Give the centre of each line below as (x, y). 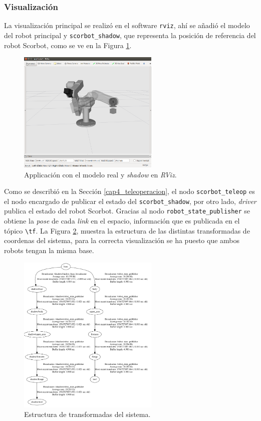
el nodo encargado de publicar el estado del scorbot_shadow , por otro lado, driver (130, 201)
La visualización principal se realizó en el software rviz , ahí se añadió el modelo (127, 25)
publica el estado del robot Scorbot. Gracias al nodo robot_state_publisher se (127, 211)
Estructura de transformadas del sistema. (87, 414)
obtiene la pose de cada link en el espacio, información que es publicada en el (122, 221)
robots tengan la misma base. (49, 250)
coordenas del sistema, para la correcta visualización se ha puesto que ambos (122, 240)
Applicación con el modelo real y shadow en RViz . (100, 174)
